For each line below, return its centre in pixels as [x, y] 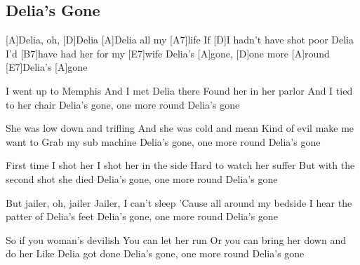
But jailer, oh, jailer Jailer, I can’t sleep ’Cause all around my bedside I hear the [179, 202]
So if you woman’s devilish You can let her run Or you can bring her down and [176, 239]
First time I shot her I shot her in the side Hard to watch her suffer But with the [180, 165]
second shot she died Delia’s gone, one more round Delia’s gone [142, 178]
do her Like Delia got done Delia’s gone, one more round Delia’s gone [155, 253]
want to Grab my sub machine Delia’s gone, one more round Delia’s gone [163, 141]
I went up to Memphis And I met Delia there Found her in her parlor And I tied [179, 90]
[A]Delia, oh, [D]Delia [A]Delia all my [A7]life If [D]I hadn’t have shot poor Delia [180, 40]
